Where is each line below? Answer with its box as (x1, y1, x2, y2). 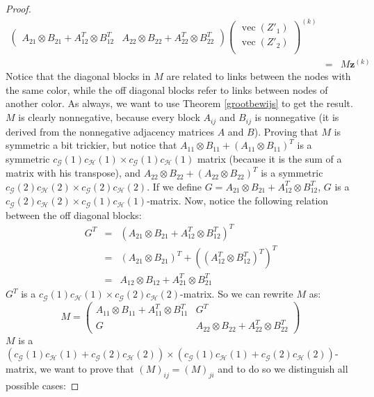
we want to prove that (40, 362, 134, 376)
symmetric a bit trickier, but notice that (6, 138, 177, 152)
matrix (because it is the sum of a (197, 151, 342, 165)
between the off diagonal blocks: (6, 207, 142, 222)
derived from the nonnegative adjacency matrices (6, 124, 215, 138)
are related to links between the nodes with (166, 69, 351, 83)
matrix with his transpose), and (6, 165, 140, 180)
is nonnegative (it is (254, 110, 339, 124)
